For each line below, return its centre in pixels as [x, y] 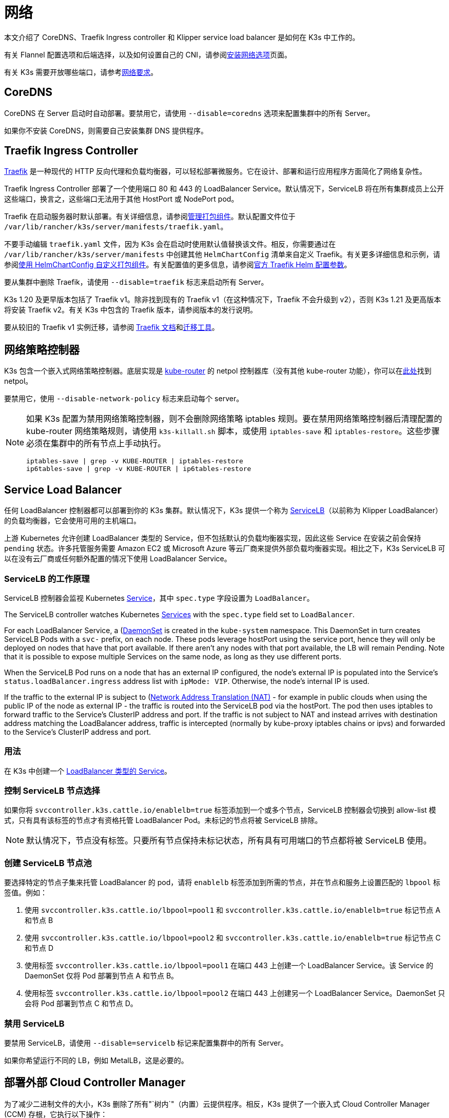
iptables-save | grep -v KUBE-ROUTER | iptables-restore [135, 461]
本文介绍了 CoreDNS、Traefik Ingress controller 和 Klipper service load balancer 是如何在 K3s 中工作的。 [182, 37]
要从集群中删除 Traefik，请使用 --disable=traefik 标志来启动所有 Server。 [136, 282]
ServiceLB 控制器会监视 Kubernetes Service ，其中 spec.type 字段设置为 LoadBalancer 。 [159, 598]
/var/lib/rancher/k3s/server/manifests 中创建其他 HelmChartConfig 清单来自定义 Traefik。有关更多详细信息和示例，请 [222, 254]
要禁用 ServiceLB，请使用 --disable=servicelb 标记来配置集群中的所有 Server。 [146, 1043]
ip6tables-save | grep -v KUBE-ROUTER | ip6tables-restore [139, 469]
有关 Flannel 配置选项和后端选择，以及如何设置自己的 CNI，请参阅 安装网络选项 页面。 [148, 54]
